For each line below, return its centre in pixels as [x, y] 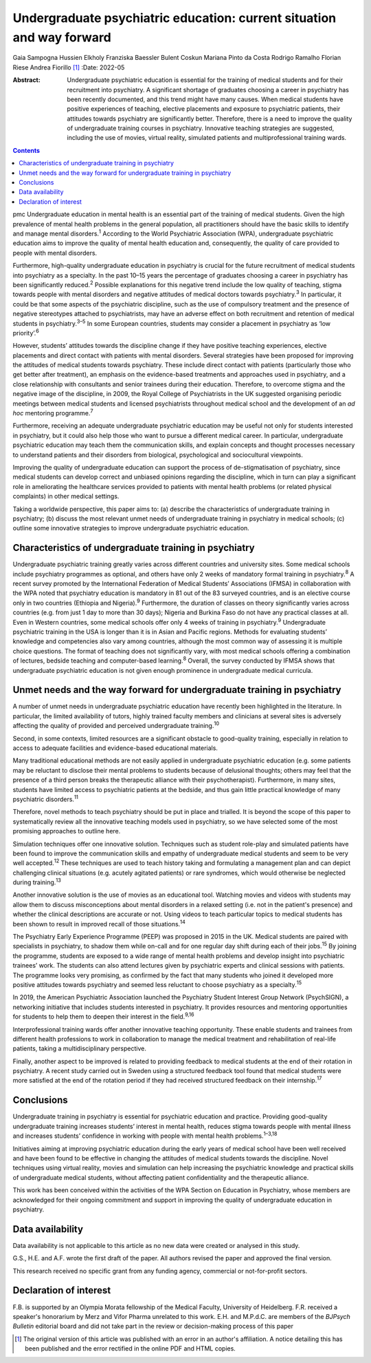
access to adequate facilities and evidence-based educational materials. [115, 748]
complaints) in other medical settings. [66, 497]
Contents [26, 150]
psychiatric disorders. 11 [46, 799]
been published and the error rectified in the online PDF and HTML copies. [131, 1349]
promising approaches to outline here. [67, 831]
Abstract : [26, 80]
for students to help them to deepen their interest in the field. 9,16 [103, 1016]
